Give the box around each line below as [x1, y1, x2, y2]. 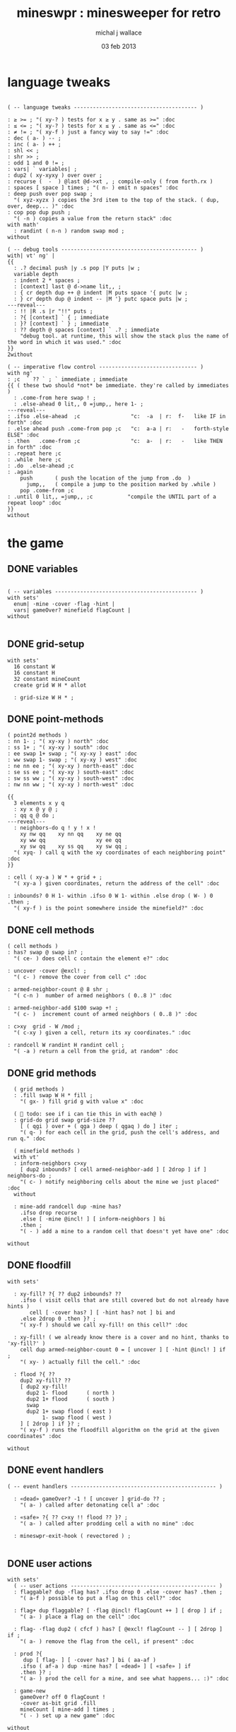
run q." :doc [7, 1135, 46, 1142]
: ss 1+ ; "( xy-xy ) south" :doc [7, 744, 110, 752]
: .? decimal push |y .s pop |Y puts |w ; [13, 264, 141, 271]
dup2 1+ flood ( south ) [25, 1395, 115, 1403]
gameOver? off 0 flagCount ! [20, 1694, 106, 1701]
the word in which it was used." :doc [7, 338, 122, 345]
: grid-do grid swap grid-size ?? [13, 1116, 115, 1124]
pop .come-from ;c [20, 487, 74, 494]
